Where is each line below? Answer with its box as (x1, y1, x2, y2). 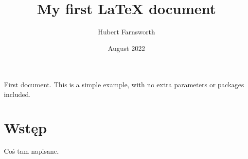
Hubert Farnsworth (98, 27, 155, 37)
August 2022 (107, 43, 145, 53)
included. (4, 89, 31, 99)
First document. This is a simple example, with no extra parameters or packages (4, 79, 244, 90)
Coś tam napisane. (4, 145, 59, 156)
